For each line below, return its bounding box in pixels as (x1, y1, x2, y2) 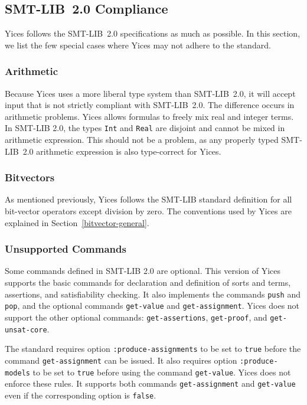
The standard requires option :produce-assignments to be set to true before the (5, 342, 301, 355)
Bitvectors (5, 170, 55, 185)
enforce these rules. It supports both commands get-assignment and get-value (5, 377, 296, 390)
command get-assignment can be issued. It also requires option (5, 354, 237, 366)
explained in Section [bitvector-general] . (5, 216, 149, 228)
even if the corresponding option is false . (5, 388, 156, 401)
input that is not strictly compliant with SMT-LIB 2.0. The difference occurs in (5, 99, 295, 111)
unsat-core (5, 325, 47, 334)
